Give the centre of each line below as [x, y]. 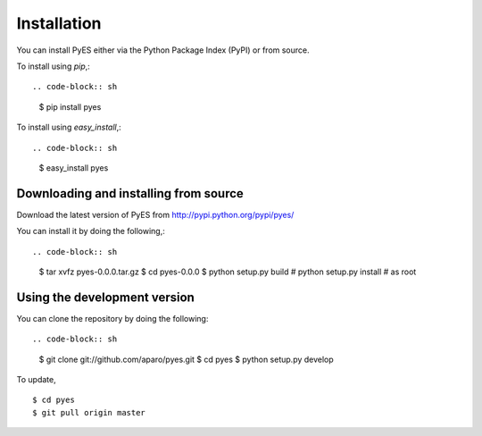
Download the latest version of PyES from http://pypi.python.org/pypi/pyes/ [155, 214]
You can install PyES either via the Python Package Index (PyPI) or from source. [163, 50]
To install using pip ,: [54, 66]
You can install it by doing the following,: [91, 231]
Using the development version [106, 297]
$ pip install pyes [70, 106]
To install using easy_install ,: [69, 127]
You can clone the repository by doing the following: [112, 318]
